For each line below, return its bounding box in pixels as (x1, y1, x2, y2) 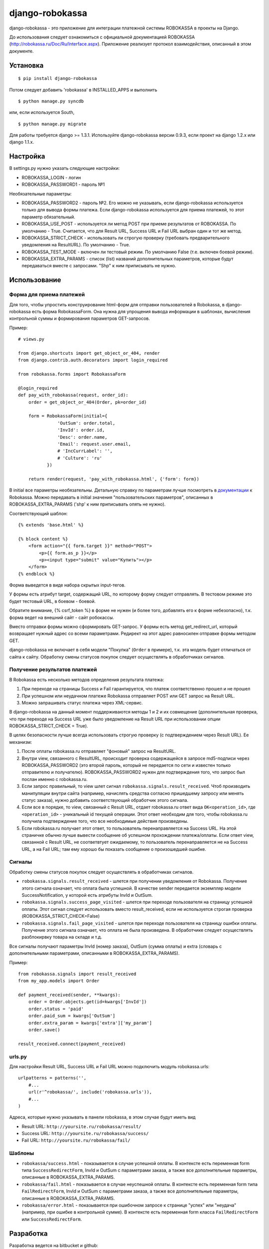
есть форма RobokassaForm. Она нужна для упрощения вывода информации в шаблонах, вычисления (31, 309, 251, 314)
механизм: (9, 739, 32, 745)
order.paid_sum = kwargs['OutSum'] (28, 1013, 116, 1019)
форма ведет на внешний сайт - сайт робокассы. (9, 615, 115, 621)
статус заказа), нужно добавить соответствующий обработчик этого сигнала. (21, 797, 189, 803)
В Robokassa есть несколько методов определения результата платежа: (9, 676, 164, 682)
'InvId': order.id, (57, 427, 105, 433)
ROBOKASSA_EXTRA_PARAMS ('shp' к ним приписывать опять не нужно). (9, 501, 166, 507)
